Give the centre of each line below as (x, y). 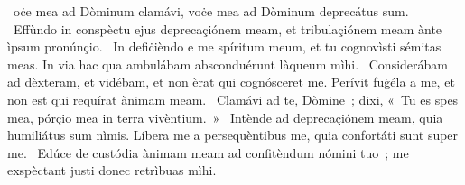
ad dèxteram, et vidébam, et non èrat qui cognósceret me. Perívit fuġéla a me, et (231, 82)
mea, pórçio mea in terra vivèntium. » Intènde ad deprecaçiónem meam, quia (225, 117)
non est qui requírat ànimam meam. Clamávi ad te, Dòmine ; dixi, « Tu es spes (233, 99)
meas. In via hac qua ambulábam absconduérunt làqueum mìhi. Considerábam (228, 64)
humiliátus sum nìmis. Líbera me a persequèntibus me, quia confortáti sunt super (233, 135)
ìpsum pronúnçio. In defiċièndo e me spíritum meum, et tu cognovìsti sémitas (224, 46)
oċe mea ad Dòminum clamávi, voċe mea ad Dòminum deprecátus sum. (211, 11)
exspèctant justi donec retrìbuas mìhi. (112, 170)
